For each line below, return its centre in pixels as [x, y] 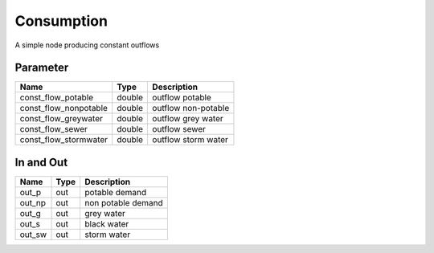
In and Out [41, 162]
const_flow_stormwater [64, 140]
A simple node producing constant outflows [87, 45]
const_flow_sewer [54, 129]
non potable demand [124, 202]
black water [107, 223]
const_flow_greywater [61, 119]
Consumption [61, 21]
